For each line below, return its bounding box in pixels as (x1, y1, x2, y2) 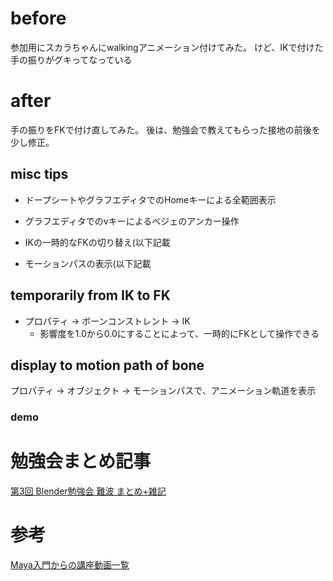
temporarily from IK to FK (10, 287, 171, 304)
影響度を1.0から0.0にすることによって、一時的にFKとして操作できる (39, 327, 320, 339)
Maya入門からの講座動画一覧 (10, 559, 130, 571)
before (10, 7, 67, 30)
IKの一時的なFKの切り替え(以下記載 (24, 236, 171, 248)
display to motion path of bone (10, 357, 205, 374)
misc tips (10, 166, 69, 183)
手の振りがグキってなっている (10, 53, 133, 66)
